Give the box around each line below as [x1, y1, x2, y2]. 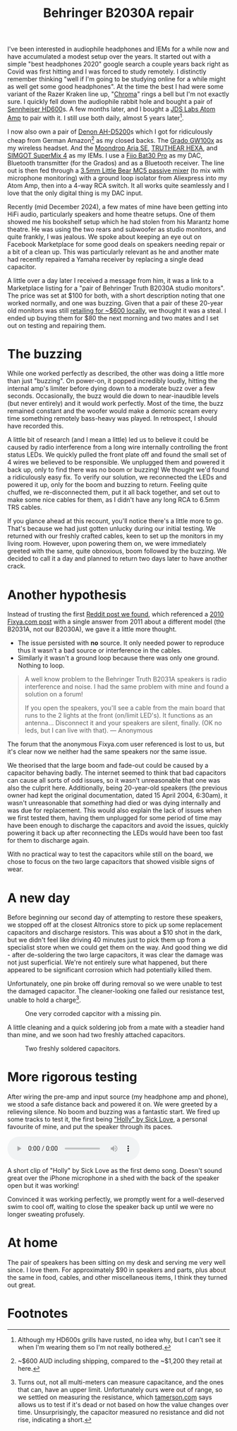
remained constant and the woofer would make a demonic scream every [7, 407, 218, 415]
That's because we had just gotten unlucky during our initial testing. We [7, 525, 216, 533]
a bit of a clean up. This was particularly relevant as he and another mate [7, 247, 219, 256]
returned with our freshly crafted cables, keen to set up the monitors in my [7, 532, 224, 540]
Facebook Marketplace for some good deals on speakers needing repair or [7, 240, 226, 248]
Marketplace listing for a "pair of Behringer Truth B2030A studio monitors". [7, 284, 225, 292]
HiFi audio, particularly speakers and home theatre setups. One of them [7, 210, 216, 218]
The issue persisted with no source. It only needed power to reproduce [17, 638, 224, 648]
